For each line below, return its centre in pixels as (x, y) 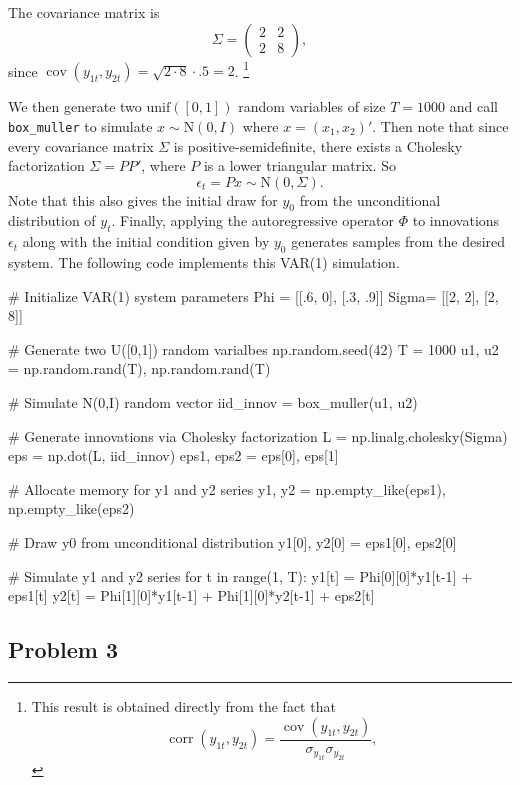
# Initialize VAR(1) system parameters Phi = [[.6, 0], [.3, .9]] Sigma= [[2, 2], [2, (253, 295)
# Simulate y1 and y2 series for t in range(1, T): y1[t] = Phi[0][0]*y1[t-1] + (240, 575)
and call (473, 106)
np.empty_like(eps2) (71, 508)
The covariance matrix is (84, 12)
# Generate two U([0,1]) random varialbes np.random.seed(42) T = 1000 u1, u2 (253, 348)
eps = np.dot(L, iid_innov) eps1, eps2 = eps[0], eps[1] (173, 455)
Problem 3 (63, 649)
